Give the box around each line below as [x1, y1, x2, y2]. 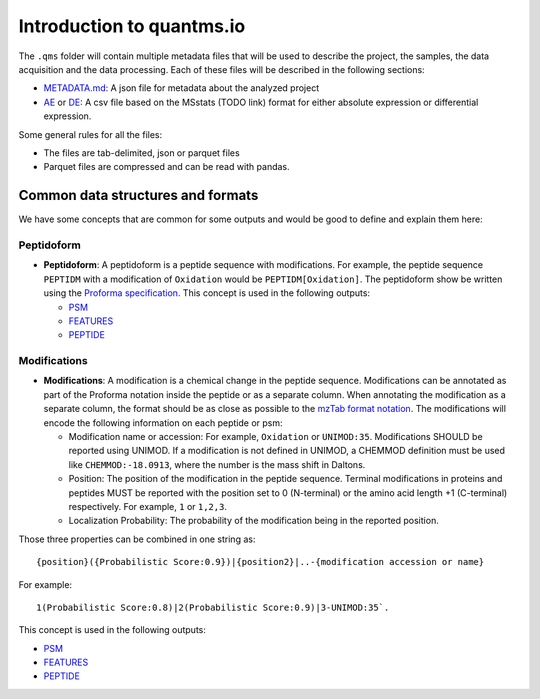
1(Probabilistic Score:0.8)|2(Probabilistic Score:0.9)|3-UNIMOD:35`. [36, 601, 390, 613]
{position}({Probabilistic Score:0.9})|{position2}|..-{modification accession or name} [36, 556, 485, 568]
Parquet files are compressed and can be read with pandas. [43, 161, 290, 173]
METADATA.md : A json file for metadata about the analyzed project [43, 82, 320, 94]
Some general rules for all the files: [18, 128, 163, 140]
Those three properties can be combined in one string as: [18, 533, 256, 545]
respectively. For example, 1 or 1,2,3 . [68, 500, 227, 512]
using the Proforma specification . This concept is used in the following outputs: [43, 287, 370, 299]
